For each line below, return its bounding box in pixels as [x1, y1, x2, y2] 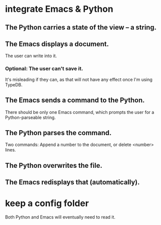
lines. [5, 147, 16, 153]
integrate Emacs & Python [5, 3, 113, 15]
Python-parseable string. [5, 114, 56, 120]
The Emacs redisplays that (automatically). [5, 178, 140, 187]
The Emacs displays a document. [5, 39, 109, 48]
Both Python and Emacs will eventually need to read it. [5, 214, 116, 220]
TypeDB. [5, 81, 23, 87]
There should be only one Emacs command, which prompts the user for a [5, 109, 154, 115]
